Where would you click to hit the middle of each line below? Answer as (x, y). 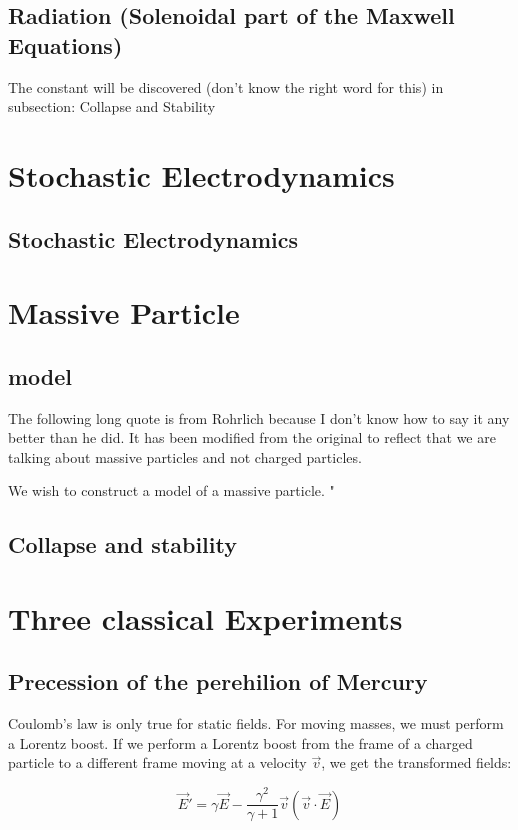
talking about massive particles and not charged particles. (185, 456)
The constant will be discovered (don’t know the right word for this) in (226, 86)
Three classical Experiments (205, 617)
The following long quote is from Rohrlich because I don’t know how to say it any (259, 417)
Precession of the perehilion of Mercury (218, 681)
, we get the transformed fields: (416, 762)
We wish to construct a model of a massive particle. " (171, 490)
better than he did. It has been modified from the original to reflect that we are (252, 437)
